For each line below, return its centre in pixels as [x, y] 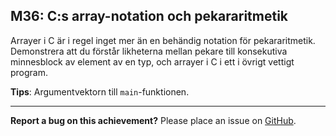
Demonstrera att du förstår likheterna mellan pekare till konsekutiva [149, 51]
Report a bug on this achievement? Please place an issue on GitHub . [153, 120]
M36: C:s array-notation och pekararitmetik [149, 16]
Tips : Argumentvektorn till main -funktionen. [100, 91]
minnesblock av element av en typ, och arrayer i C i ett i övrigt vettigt [152, 61]
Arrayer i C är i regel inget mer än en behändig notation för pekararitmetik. [163, 40]
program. [29, 72]
